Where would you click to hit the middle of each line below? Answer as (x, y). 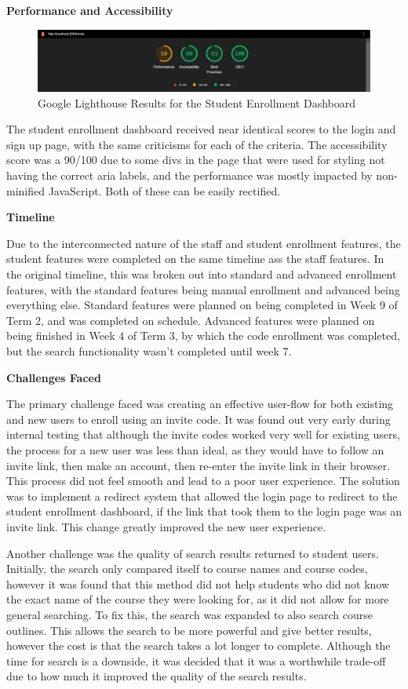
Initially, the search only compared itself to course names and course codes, (187, 569)
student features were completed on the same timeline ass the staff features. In (195, 259)
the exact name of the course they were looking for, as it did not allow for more (198, 599)
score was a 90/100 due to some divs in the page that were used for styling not (196, 160)
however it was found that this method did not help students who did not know (198, 583)
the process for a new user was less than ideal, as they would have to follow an (195, 449)
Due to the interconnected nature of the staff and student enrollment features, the (204, 243)
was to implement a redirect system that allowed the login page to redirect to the (202, 496)
